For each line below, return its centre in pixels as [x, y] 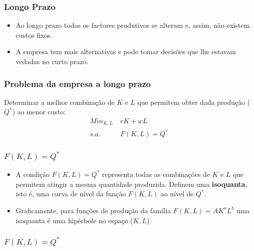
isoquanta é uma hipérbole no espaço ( [74, 220]
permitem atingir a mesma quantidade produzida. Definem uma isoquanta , [131, 184]
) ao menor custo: [39, 112]
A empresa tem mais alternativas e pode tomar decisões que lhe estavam [126, 51]
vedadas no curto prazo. [52, 61]
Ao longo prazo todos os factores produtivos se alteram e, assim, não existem [133, 25]
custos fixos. [34, 35]
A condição [32, 174]
